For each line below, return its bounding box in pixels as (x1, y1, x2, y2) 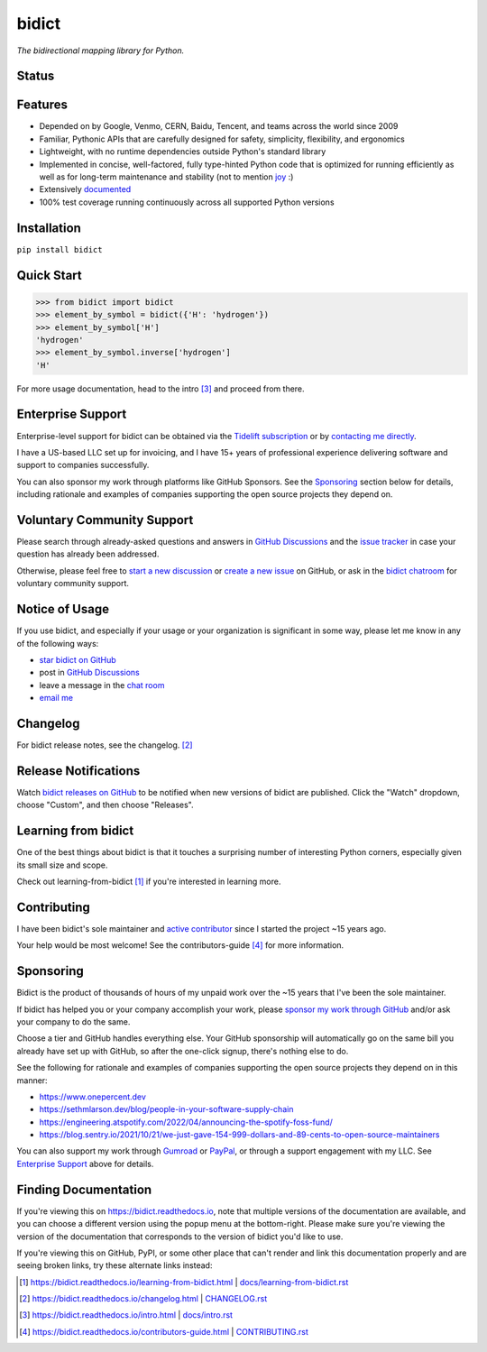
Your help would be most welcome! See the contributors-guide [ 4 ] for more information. (16, 940, 345, 951)
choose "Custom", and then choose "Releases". (16, 799, 194, 811)
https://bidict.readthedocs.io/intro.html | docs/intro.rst (32, 1310, 234, 1320)
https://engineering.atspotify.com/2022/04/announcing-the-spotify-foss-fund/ (39, 1117, 333, 1127)
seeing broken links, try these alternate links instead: (16, 1260, 213, 1271)
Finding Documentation (16, 1182, 152, 1197)
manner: (16, 1074, 49, 1086)
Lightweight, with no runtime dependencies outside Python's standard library (39, 146, 326, 157)
